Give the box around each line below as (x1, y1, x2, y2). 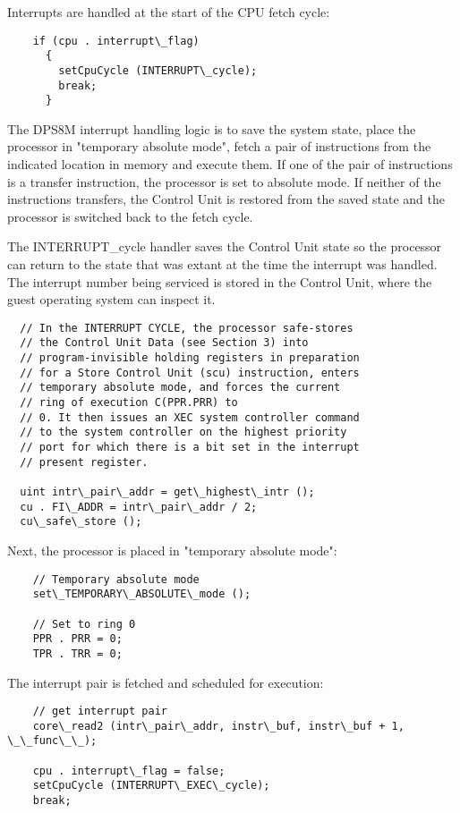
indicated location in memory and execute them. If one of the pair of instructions (7, 155, 453, 174)
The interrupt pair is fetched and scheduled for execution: (7, 673, 324, 691)
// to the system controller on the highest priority (20, 426, 347, 439)
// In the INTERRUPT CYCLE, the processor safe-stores (20, 321, 354, 335)
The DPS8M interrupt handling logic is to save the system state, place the (7, 119, 416, 138)
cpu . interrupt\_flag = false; (32, 764, 226, 777)
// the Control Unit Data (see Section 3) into (20, 336, 309, 350)
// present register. (20, 455, 149, 469)
